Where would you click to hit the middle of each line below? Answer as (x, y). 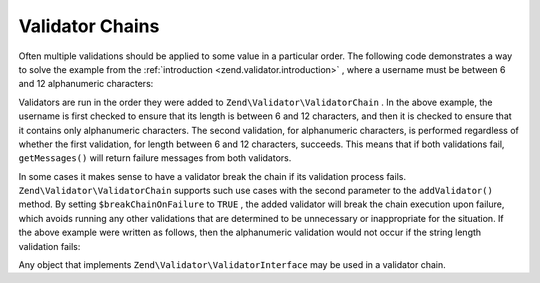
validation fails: (49, 246)
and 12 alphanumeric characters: (86, 84)
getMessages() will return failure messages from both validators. (155, 158)
